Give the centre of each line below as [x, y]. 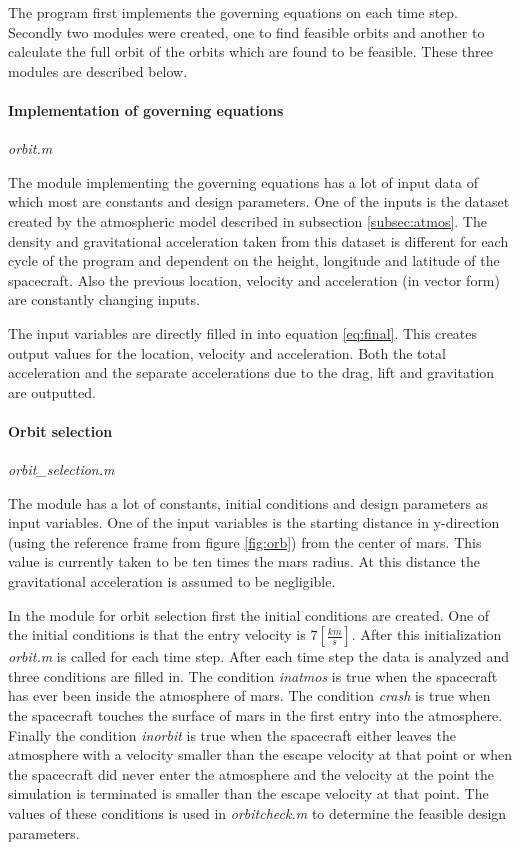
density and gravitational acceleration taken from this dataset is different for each [258, 240]
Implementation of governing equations [146, 109]
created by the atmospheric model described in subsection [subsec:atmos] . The [247, 220]
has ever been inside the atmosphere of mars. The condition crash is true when [249, 695]
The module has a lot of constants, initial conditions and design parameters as [248, 502]
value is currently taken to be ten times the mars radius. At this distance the [244, 561]
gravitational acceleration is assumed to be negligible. [172, 581]
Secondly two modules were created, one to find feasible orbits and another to [246, 31]
